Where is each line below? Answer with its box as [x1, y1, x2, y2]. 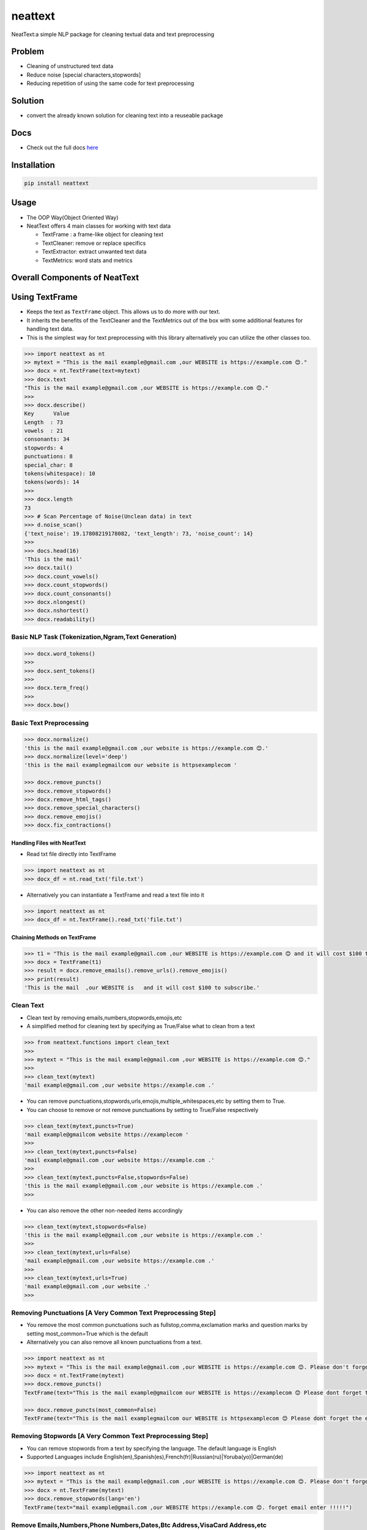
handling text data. [26, 325, 74, 333]
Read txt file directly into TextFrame [26, 851, 116, 858]
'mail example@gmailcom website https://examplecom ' [24, 1131, 189, 1138]
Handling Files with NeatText [11, 839, 86, 846]
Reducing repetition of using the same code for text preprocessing [26, 80, 195, 87]
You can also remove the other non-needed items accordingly [26, 1206, 183, 1214]
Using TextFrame [11, 292, 78, 302]
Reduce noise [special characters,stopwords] [26, 71, 141, 78]
